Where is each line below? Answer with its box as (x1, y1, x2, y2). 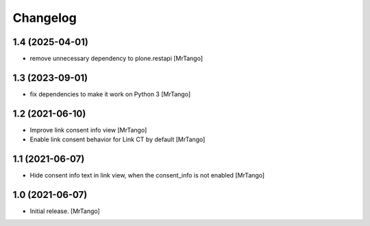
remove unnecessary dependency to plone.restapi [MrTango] (29, 55, 203, 63)
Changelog (12, 10, 77, 25)
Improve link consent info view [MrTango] (29, 126, 147, 134)
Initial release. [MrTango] (29, 207, 101, 215)
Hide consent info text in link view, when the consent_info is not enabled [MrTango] (29, 171, 265, 180)
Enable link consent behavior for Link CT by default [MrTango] (29, 135, 206, 143)
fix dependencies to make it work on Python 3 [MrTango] (29, 89, 191, 98)
